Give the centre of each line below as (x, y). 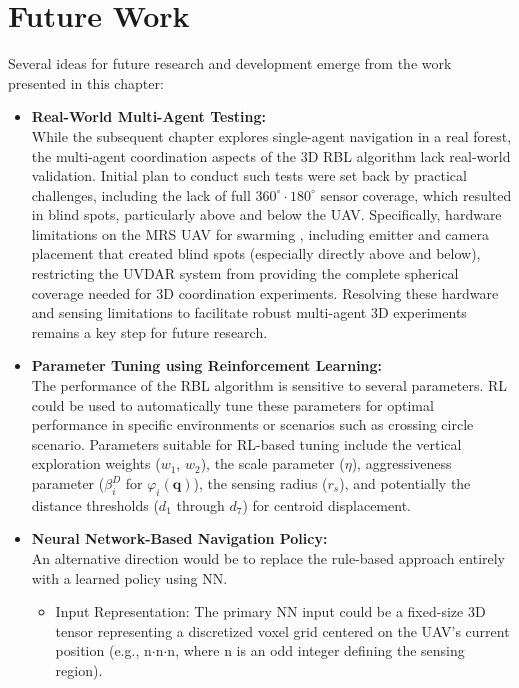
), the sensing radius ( (260, 483)
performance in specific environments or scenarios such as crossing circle (252, 424)
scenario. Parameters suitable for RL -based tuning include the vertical (246, 443)
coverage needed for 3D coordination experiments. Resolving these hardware (265, 292)
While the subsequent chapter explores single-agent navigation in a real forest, (271, 135)
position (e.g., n (103, 650)
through (200, 504)
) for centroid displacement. (326, 504)
